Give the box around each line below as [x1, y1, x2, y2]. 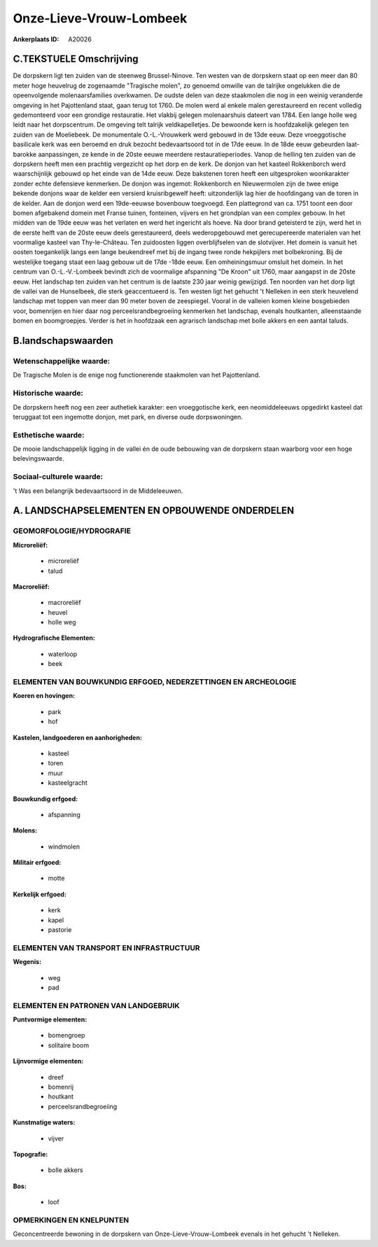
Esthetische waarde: [13, 430, 85, 440]
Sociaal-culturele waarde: [13, 472, 104, 482]
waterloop [48, 650, 78, 658]
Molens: [13, 826, 38, 835]
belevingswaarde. [13, 454, 64, 463]
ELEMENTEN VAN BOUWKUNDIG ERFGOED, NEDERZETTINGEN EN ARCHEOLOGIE [13, 677, 297, 687]
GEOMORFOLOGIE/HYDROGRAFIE [13, 526, 131, 536]
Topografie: [13, 1150, 48, 1158]
